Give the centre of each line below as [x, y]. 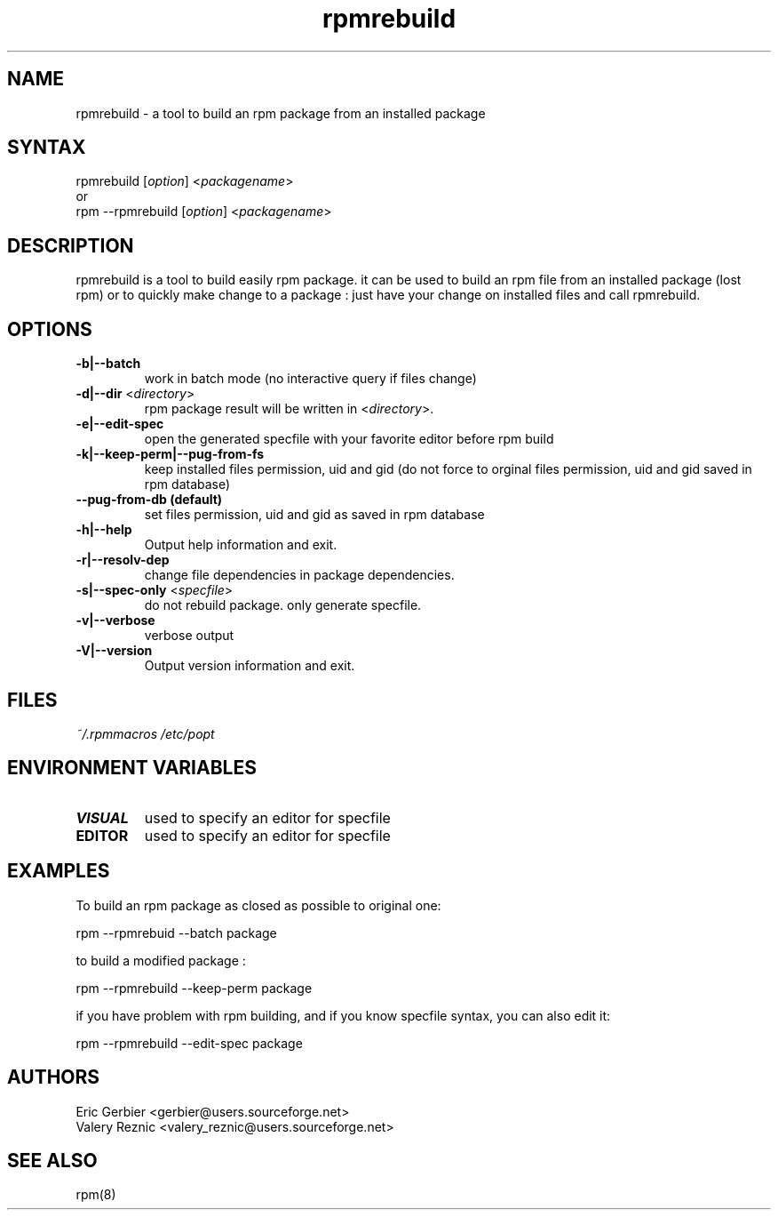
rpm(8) [96, 1195]
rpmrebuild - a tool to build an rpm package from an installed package [281, 113]
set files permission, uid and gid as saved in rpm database [314, 515]
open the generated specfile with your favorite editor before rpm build [349, 439]
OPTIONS [50, 329]
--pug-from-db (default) [149, 500]
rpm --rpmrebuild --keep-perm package [194, 988]
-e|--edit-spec [120, 424]
